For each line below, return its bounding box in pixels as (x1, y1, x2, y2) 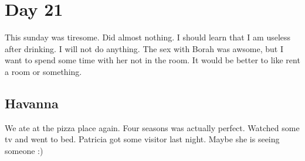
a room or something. (5, 65, 82, 77)
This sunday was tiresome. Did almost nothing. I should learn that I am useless (5, 31, 291, 43)
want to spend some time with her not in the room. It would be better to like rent (5, 54, 300, 66)
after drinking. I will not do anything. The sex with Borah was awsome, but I (5, 42, 283, 54)
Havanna (5, 94, 59, 112)
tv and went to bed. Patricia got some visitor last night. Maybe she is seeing (5, 133, 280, 145)
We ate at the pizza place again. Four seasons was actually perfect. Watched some (5, 121, 300, 133)
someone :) (5, 144, 43, 156)
